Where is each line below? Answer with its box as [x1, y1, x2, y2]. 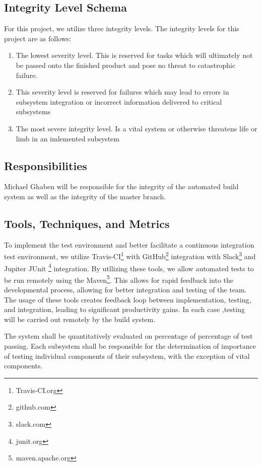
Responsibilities [4, 158, 87, 173]
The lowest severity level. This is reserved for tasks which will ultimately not [16, 50, 253, 60]
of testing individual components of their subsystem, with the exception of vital [4, 350, 250, 361]
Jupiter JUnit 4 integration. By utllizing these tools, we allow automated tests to [4, 261, 254, 273]
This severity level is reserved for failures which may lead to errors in [16, 87, 229, 97]
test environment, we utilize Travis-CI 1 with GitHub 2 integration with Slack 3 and [4, 250, 256, 261]
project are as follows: [4, 33, 72, 43]
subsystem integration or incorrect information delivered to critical [16, 96, 222, 107]
